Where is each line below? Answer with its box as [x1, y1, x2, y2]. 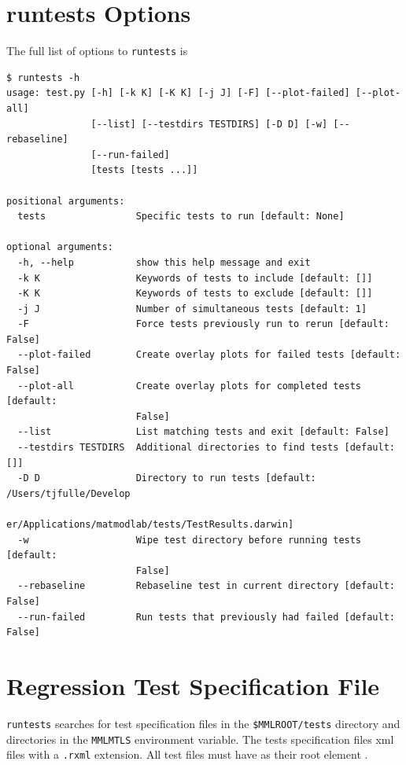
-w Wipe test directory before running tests [17, 534, 362, 546]
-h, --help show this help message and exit [17, 256, 311, 268]
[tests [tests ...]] [90, 164, 198, 176]
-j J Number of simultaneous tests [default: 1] [17, 303, 367, 314]
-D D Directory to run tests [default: [17, 473, 316, 484]
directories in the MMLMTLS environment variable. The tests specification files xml [6, 730, 394, 747]
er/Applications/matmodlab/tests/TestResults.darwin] [6, 519, 294, 530]
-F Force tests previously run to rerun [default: [17, 318, 389, 330]
